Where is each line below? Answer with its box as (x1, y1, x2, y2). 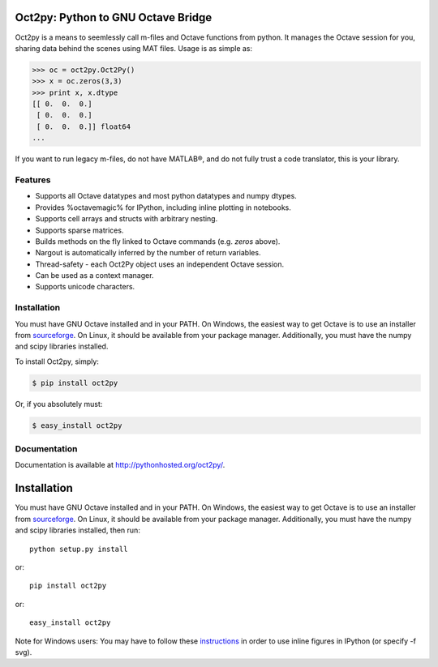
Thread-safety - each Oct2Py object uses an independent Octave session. (35, 259, 284, 269)
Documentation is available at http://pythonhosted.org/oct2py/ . (15, 460, 225, 470)
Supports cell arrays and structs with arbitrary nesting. (35, 214, 218, 224)
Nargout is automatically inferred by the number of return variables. (35, 248, 261, 258)
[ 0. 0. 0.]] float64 (36, 122, 131, 131)
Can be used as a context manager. (35, 271, 154, 280)
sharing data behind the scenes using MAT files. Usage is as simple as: (15, 43, 253, 53)
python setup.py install (29, 544, 128, 554)
